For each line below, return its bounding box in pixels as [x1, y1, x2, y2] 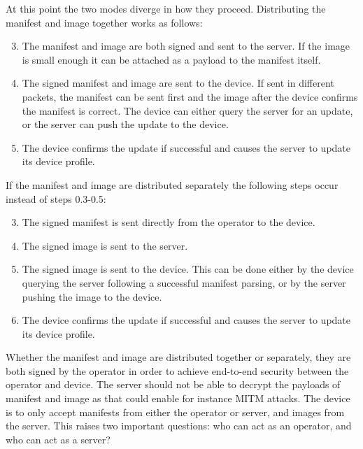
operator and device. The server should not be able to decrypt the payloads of [6, 377, 341, 392]
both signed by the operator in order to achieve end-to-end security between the [6, 363, 349, 378]
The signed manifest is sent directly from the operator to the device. [22, 215, 315, 229]
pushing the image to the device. [22, 289, 162, 304]
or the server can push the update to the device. [22, 117, 229, 131]
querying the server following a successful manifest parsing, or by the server [22, 275, 346, 290]
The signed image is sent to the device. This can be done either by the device [22, 262, 354, 276]
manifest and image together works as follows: [6, 15, 203, 29]
